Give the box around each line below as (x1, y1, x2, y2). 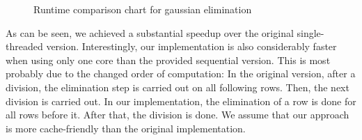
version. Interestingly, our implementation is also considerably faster (46, 39, 337, 54)
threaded (6, 39, 43, 54)
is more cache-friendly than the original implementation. (6, 120, 246, 135)
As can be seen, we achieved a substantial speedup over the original (6, 25, 294, 40)
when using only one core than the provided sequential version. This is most (6, 52, 331, 67)
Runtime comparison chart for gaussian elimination (33, 2, 252, 16)
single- (297, 25, 324, 40)
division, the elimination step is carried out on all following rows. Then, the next (6, 79, 349, 94)
